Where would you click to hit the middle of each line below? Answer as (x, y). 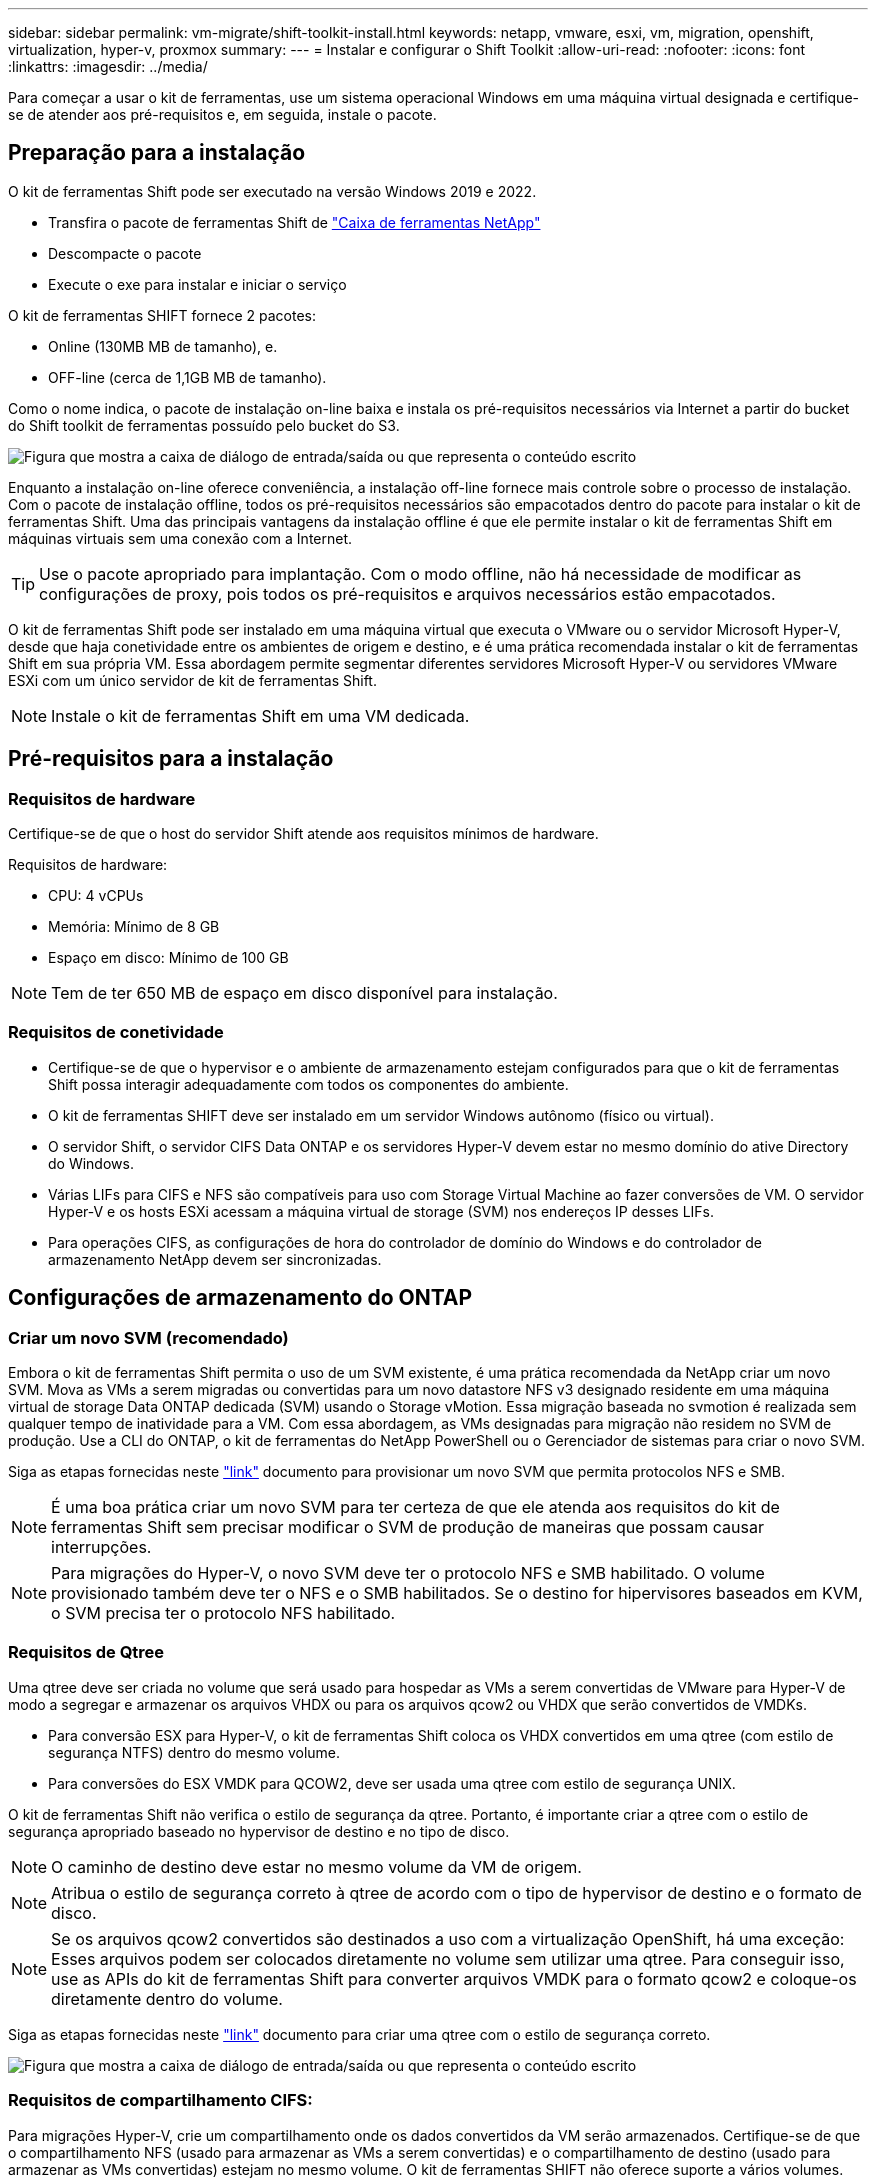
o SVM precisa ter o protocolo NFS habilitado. (223, 1613)
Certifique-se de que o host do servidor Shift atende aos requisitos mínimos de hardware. (303, 834)
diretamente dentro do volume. (167, 1998)
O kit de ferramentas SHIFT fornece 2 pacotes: (162, 315)
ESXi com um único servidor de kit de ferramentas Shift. (192, 680)
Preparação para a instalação (157, 153)
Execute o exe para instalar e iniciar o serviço (197, 284)
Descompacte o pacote (125, 253)
